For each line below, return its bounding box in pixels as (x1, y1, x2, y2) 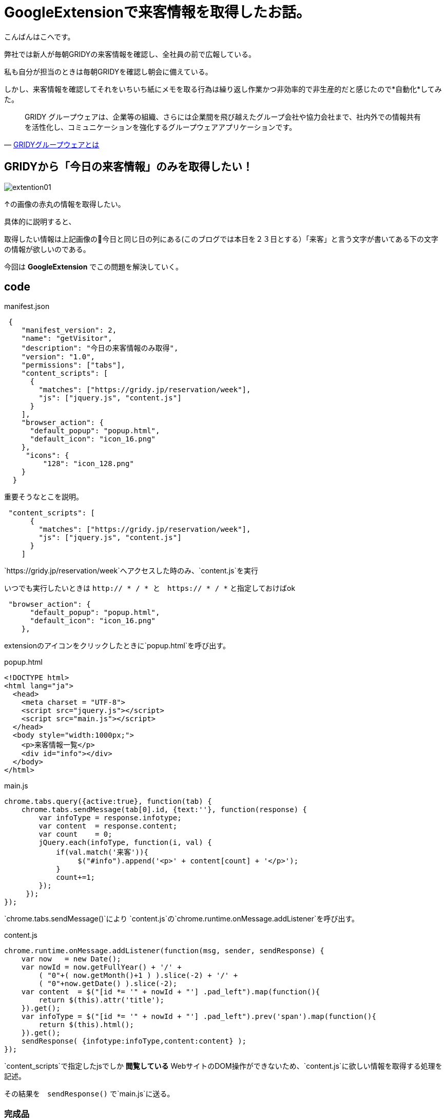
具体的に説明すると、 (4, 217, 76, 226)
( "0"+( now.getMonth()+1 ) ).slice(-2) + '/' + (38, 971, 238, 980)
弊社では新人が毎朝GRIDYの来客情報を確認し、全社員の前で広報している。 (4, 49, 256, 59)
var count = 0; (38, 830, 112, 839)
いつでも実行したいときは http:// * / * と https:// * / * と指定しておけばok (4, 584, 296, 593)
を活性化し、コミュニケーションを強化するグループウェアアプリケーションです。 (25, 122, 297, 131)
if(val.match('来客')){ (56, 848, 148, 857)
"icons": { (26, 451, 69, 460)
